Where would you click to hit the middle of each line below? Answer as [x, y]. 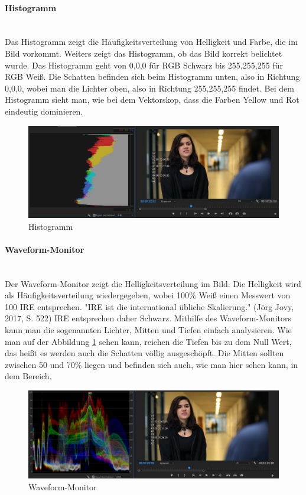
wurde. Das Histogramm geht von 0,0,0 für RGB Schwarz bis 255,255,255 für [144, 65]
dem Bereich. [28, 376]
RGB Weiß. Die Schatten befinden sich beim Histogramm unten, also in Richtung [152, 76]
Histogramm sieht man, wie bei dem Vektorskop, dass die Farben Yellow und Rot [152, 100]
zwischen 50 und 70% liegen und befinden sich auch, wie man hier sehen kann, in [152, 364]
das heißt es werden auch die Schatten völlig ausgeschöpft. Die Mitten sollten [144, 353]
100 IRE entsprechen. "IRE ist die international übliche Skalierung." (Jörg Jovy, [149, 306]
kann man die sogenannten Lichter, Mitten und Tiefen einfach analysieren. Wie [148, 330]
